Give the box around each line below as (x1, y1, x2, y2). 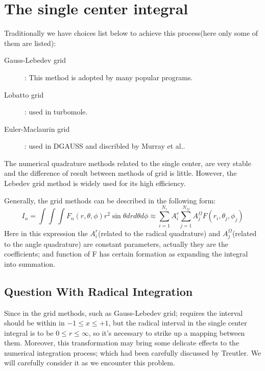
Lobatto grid (4, 89, 44, 100)
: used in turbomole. (25, 106, 88, 117)
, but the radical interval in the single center (108, 317, 247, 328)
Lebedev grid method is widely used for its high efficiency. (4, 178, 186, 189)
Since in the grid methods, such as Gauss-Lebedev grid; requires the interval (4, 307, 243, 318)
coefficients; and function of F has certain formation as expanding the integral (4, 248, 248, 259)
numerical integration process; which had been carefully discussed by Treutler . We (4, 347, 261, 358)
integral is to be (4, 327, 54, 338)
